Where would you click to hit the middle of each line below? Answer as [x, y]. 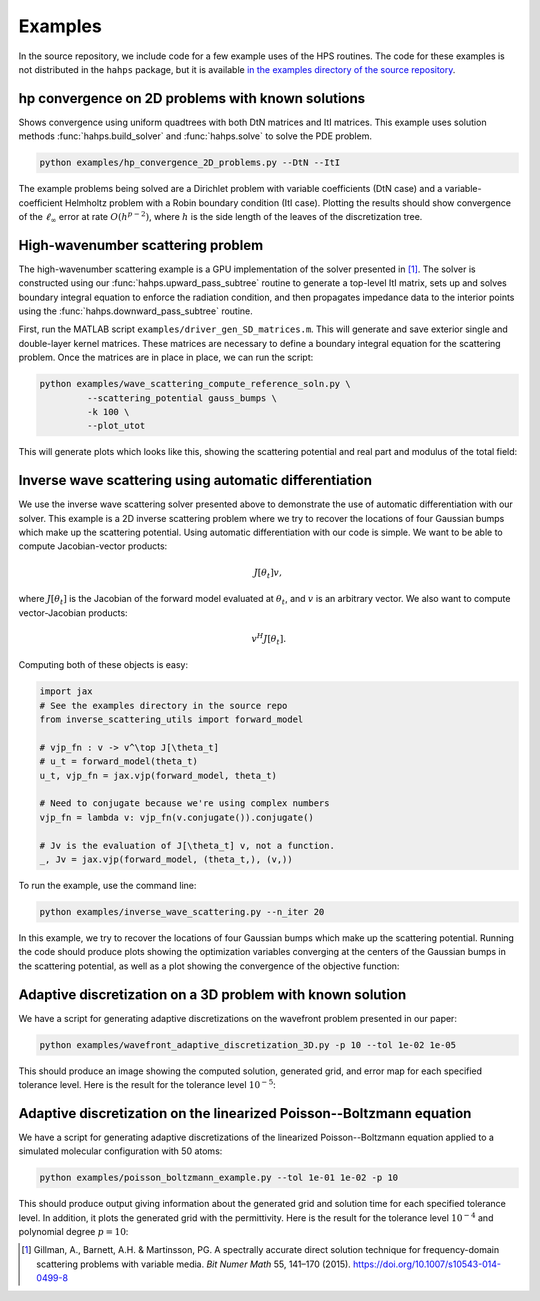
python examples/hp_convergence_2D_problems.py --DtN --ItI [190, 163]
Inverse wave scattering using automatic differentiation [195, 480]
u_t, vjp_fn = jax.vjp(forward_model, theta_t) [158, 775]
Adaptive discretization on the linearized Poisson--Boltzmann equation [245, 1113]
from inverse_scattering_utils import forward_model [171, 719]
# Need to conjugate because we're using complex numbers [184, 803]
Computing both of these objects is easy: [103, 665]
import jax [66, 691]
